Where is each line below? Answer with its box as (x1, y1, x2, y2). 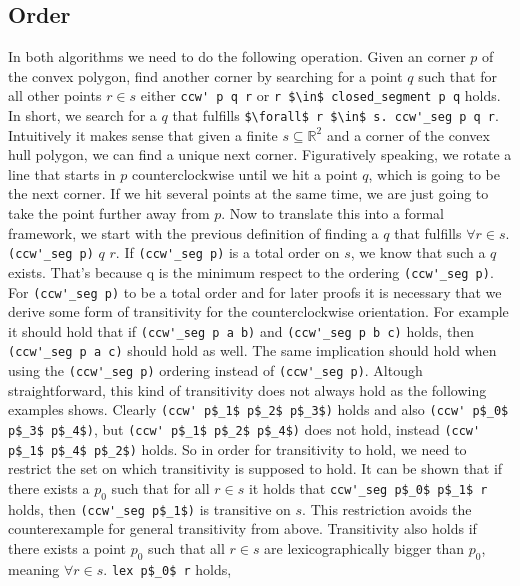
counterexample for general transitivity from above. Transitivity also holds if (8, 518, 477, 539)
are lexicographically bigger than (264, 538, 465, 558)
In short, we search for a (8, 105, 157, 126)
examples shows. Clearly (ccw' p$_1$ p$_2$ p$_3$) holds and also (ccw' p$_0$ (8, 399, 509, 420)
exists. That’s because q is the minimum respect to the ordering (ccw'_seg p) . (8, 261, 494, 282)
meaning (8, 558, 60, 579)
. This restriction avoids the (302, 498, 472, 519)
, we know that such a (350, 242, 486, 263)
